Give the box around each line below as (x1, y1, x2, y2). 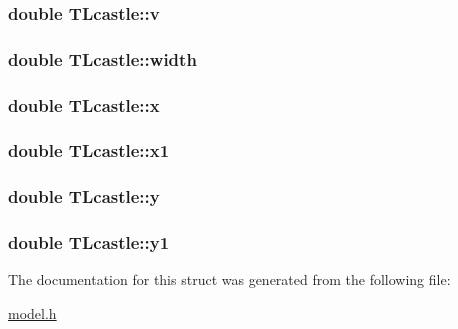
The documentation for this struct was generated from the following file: (8, 269, 451, 290)
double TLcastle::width (8, 46, 197, 71)
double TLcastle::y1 (8, 230, 170, 255)
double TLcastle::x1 (8, 138, 170, 163)
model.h (8, 303, 57, 324)
